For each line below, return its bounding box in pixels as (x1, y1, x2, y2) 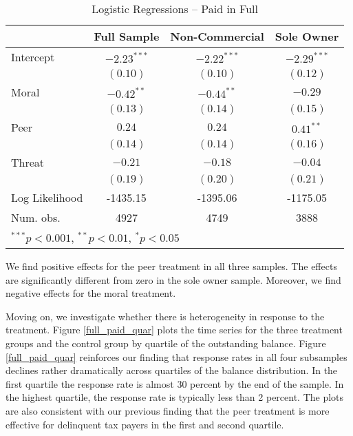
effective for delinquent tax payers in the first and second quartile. (6, 417, 284, 431)
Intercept (11, 49, 55, 65)
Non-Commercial (170, 28, 264, 44)
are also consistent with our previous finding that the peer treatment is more (6, 403, 330, 417)
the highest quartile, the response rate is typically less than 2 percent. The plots (6, 390, 344, 404)
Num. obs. (11, 209, 61, 225)
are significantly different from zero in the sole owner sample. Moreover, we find (6, 272, 341, 287)
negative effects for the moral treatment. (6, 286, 176, 300)
